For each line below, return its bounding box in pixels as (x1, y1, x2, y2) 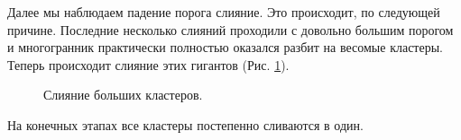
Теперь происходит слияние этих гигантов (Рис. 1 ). (7, 55, 290, 74)
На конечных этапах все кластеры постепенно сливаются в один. (7, 115, 364, 134)
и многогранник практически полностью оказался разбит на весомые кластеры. (7, 38, 443, 57)
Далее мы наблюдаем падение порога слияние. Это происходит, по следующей (7, 3, 440, 21)
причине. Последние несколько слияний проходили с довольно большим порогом (7, 20, 454, 39)
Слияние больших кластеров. (43, 85, 203, 104)
